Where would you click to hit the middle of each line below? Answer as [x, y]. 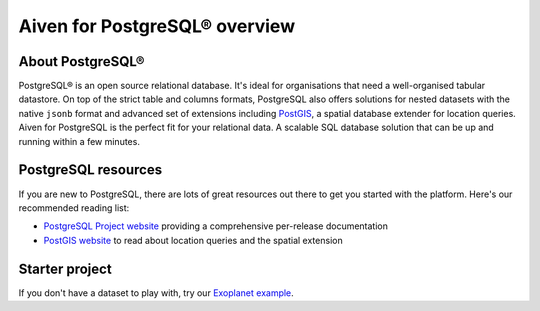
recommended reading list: [74, 207]
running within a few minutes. [79, 141]
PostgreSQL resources [90, 170]
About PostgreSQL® [81, 61]
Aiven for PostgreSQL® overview [156, 26]
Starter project [65, 268]
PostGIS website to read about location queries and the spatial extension [193, 240]
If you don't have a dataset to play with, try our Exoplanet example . [156, 292]
